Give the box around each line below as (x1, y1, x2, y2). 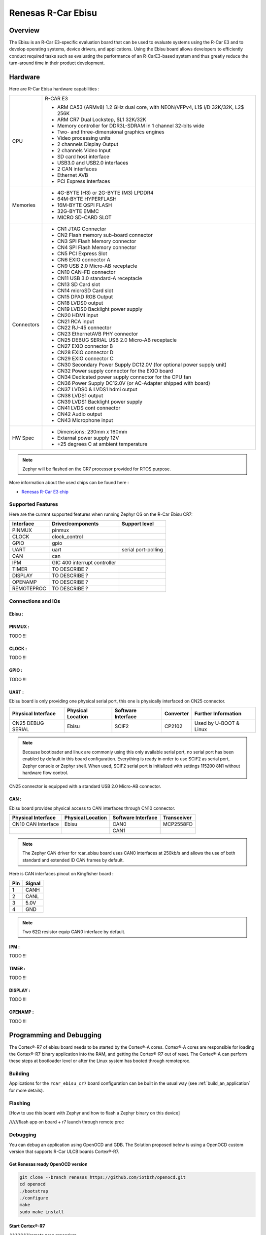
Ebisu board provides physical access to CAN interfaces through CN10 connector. (9, 805, 175, 811)
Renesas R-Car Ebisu (9, 7, 97, 18)
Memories (12, 202, 35, 208)
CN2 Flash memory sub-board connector (57, 231, 153, 238)
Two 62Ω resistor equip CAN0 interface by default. (22, 929, 126, 935)
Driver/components (52, 520, 99, 527)
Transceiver (163, 814, 192, 821)
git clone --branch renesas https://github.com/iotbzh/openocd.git (19, 1174, 186, 1180)
